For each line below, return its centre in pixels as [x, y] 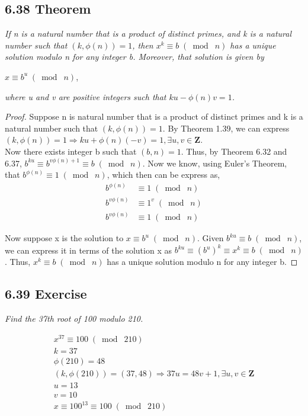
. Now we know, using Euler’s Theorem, [215, 163]
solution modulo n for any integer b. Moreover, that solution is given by [134, 57]
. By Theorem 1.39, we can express [226, 128]
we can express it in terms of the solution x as [88, 250]
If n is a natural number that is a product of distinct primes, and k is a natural [148, 33]
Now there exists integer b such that [71, 151]
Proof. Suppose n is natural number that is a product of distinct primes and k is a [154, 116]
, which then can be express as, [163, 175]
